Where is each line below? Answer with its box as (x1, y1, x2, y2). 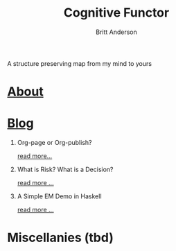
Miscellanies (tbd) (7, 230, 114, 245)
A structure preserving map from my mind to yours (7, 59, 152, 67)
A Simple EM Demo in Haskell (17, 192, 102, 200)
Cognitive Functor (63, 5, 170, 21)
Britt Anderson (96, 28, 137, 36)
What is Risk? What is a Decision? (17, 165, 114, 174)
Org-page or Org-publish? (17, 139, 92, 147)
